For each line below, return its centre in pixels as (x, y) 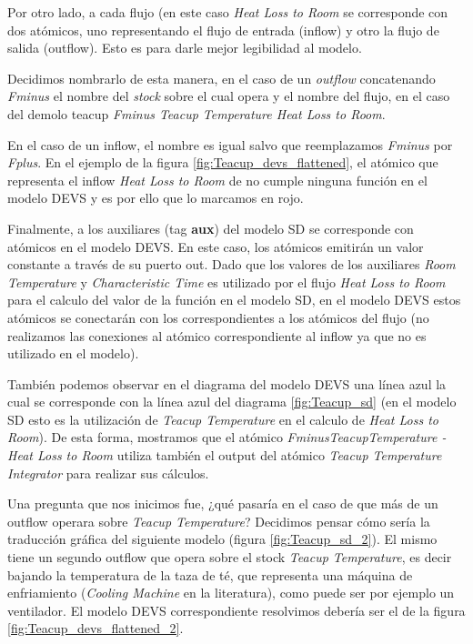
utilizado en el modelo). (73, 353)
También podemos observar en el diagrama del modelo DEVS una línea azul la (227, 383)
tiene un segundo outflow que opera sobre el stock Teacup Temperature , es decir (230, 557)
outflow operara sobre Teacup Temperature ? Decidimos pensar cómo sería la (219, 521)
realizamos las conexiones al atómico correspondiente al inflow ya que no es (217, 335)
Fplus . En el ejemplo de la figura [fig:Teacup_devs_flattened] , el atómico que (223, 162)
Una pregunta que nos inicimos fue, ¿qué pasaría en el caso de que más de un (223, 503)
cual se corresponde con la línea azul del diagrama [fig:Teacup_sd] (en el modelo (232, 402)
